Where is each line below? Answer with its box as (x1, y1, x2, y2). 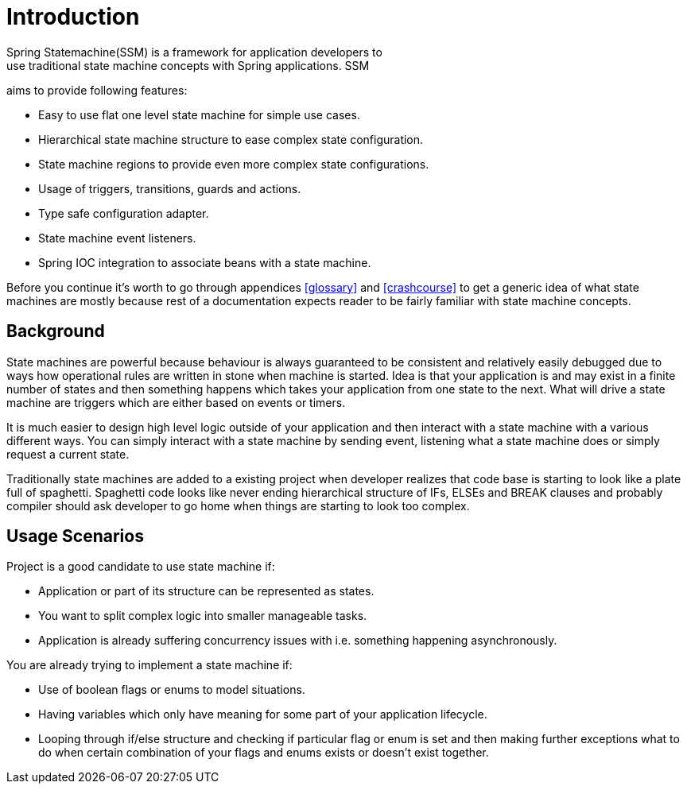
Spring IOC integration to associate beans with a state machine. (38, 255, 371, 269)
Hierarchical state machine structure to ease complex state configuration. (38, 132, 424, 146)
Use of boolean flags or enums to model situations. (38, 683, 305, 697)
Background (6, 321, 105, 342)
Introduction (6, 3, 140, 30)
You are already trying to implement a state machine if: (6, 658, 293, 672)
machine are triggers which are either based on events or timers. (6, 395, 346, 409)
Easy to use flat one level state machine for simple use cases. (38, 107, 360, 122)
